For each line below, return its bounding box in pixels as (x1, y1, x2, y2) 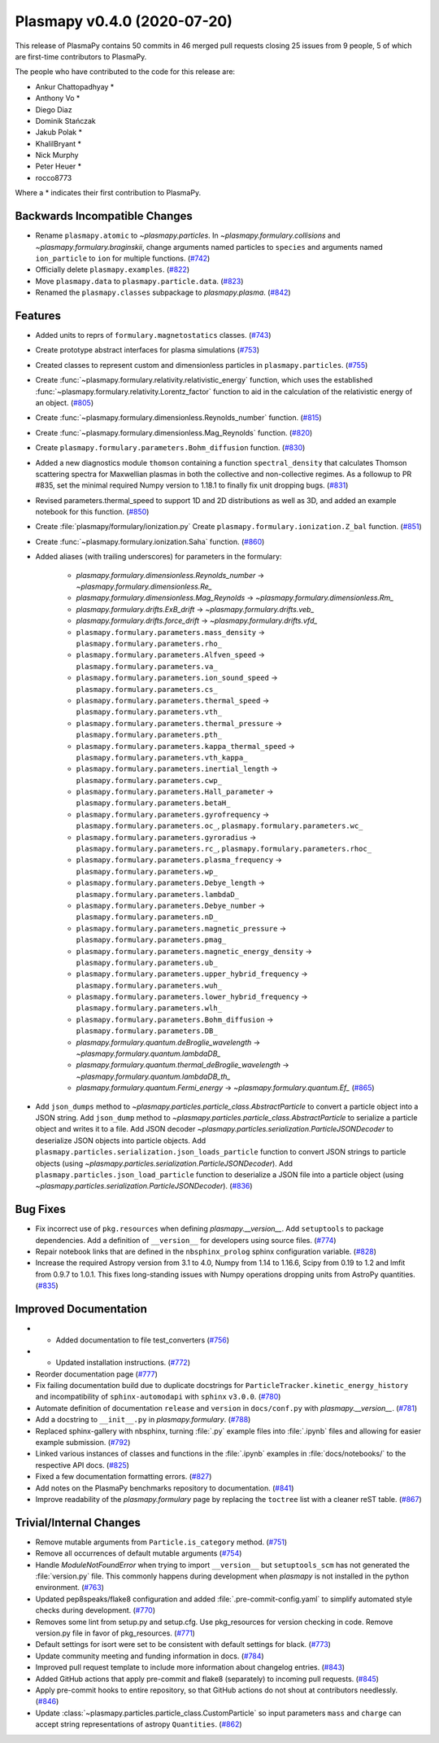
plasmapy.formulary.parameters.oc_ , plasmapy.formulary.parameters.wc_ (76, 821, 363, 830)
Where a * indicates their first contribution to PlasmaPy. (15, 188, 202, 198)
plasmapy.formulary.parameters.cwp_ (76, 776, 223, 785)
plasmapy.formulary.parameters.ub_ (76, 957, 219, 967)
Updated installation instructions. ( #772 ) (55, 1358, 191, 1368)
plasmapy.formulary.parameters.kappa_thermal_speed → (76, 741, 296, 751)
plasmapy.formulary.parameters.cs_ (76, 685, 219, 694)
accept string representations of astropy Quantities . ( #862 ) (35, 1719, 243, 1729)
